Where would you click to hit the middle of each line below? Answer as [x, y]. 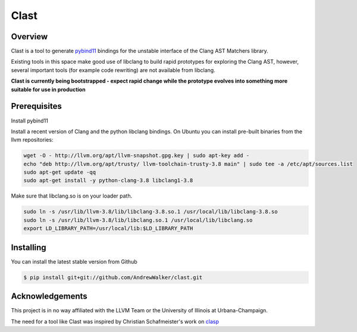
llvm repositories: [32, 140]
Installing [29, 247]
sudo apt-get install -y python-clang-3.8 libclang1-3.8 [108, 181]
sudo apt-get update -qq [60, 172]
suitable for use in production [48, 89]
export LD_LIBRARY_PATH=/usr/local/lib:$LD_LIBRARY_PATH [108, 228]
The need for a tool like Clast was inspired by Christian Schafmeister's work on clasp [115, 321]
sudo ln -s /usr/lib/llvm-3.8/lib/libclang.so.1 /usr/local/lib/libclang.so [138, 220]
